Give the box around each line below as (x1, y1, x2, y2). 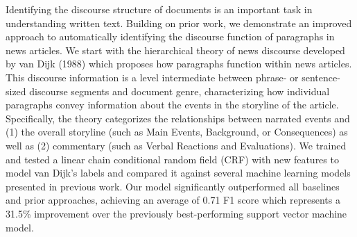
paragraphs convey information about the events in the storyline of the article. (6, 97, 339, 112)
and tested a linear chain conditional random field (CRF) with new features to (6, 152, 339, 166)
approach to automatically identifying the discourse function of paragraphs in (6, 29, 335, 44)
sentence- (302, 70, 340, 84)
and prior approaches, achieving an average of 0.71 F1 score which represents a (6, 193, 340, 207)
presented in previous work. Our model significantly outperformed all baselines (6, 179, 340, 193)
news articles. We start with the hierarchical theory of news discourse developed (6, 42, 345, 57)
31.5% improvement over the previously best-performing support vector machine (6, 206, 347, 220)
